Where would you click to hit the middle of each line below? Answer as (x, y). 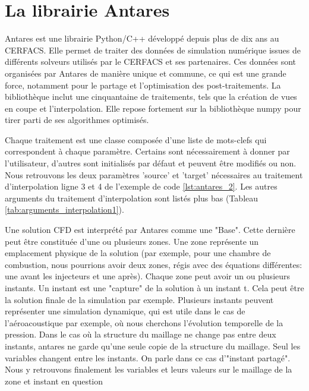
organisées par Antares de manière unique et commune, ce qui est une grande (146, 73)
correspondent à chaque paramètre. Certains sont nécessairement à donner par (147, 151)
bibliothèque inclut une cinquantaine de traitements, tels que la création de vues (151, 97)
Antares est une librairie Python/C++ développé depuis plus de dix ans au (142, 38)
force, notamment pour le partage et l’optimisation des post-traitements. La (143, 85)
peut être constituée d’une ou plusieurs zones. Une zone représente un (132, 241)
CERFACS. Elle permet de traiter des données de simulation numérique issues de (153, 50)
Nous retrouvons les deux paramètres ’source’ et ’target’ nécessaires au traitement (154, 174)
